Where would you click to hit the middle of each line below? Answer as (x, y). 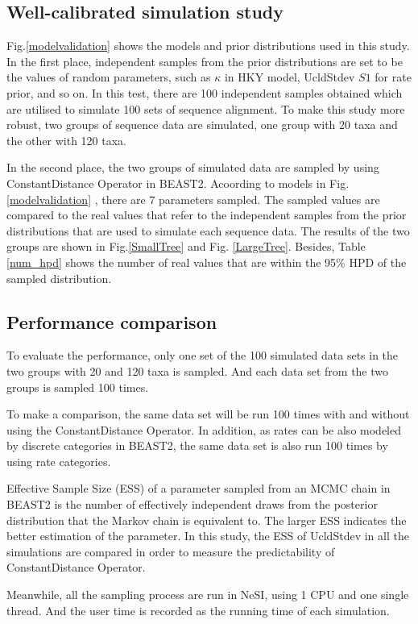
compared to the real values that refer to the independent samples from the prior (207, 215)
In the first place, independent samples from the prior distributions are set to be (205, 61)
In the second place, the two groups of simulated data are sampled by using (193, 167)
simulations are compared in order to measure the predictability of (171, 551)
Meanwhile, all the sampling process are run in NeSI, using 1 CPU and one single (208, 595)
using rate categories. (59, 461)
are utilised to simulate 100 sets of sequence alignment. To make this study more (206, 108)
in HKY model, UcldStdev (290, 77)
